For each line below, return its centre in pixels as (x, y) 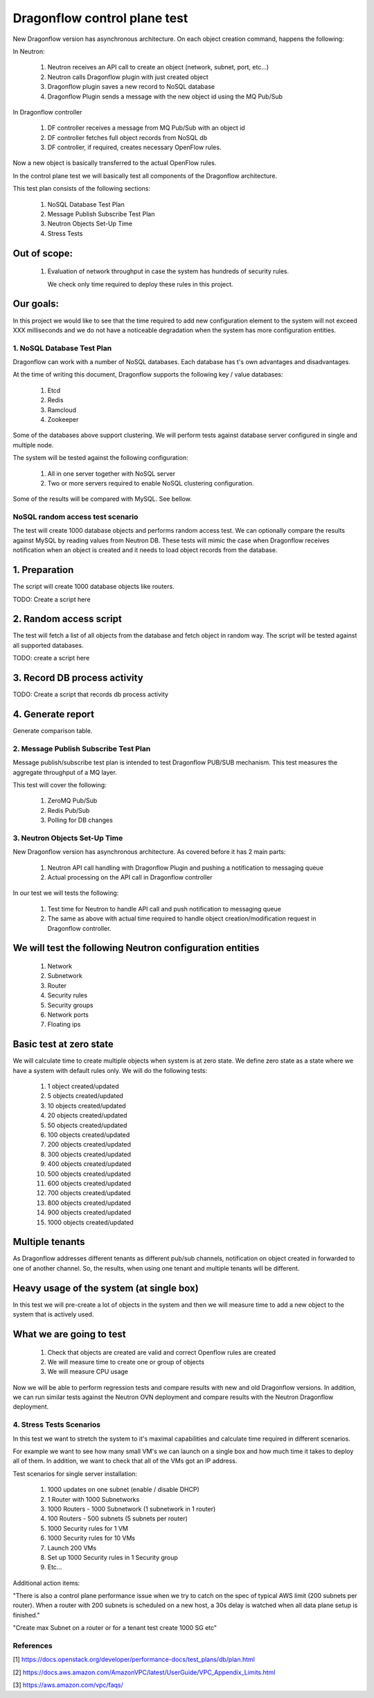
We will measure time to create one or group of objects (126, 1362)
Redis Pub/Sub (69, 810)
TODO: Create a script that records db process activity (91, 694)
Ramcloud (62, 410)
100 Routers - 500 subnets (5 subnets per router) (118, 1518)
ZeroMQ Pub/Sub (72, 800)
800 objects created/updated (89, 1203)
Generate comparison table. (53, 731)
